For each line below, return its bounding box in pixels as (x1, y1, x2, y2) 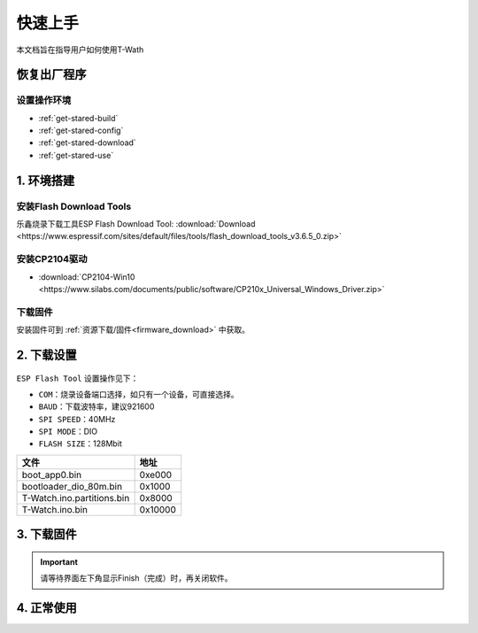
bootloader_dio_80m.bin (21, 480, 123, 492)
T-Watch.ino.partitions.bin (21, 491, 130, 504)
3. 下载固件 (16, 527, 77, 542)
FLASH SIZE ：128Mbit (38, 438, 123, 449)
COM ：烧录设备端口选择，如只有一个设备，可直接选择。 (38, 389, 239, 399)
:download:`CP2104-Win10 (38, 271, 135, 282)
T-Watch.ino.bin (21, 503, 89, 515)
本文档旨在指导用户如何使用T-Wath (16, 44, 144, 55)
